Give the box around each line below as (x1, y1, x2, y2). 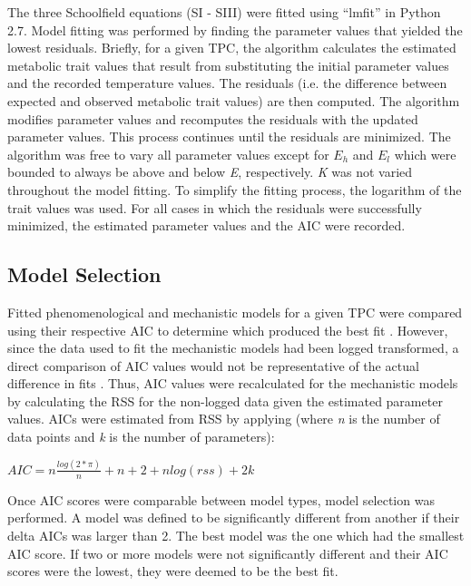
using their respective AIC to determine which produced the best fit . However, (7, 320, 448, 339)
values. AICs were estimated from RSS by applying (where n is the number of (7, 409, 440, 428)
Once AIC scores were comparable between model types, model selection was (7, 490, 435, 509)
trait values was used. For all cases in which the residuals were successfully (7, 198, 422, 217)
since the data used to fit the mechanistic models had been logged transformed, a (7, 338, 459, 357)
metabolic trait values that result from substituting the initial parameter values (7, 55, 449, 74)
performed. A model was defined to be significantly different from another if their (7, 508, 460, 527)
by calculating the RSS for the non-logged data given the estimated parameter (7, 391, 443, 410)
